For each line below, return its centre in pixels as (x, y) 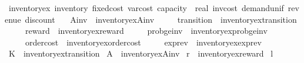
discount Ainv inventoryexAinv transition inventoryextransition (161, 19)
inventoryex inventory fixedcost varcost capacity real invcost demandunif (146, 8)
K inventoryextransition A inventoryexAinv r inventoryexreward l (141, 53)
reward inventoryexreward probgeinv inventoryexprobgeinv (146, 31)
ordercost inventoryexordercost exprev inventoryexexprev (143, 42)
